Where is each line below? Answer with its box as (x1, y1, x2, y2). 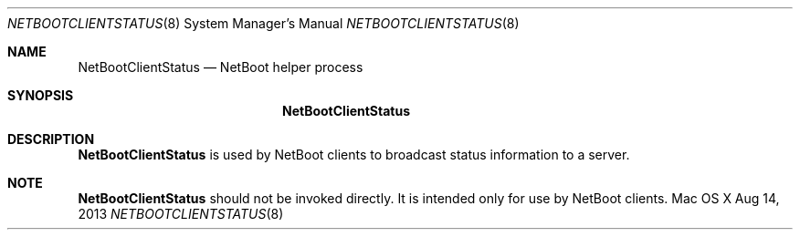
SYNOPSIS (7, 88, 74, 103)
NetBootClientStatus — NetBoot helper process (78, 59, 363, 75)
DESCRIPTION (7, 131, 95, 147)
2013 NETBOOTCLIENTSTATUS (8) (78, 206, 284, 222)
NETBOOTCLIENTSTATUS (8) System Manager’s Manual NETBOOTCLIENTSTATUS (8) (7, 15, 520, 31)
